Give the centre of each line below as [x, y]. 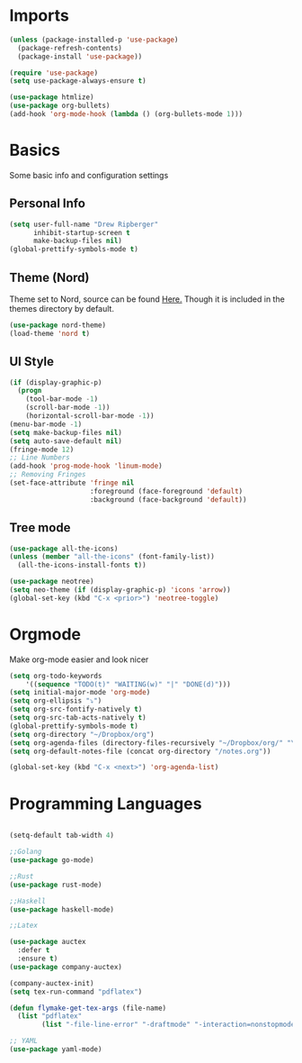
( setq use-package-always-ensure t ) [78, 81]
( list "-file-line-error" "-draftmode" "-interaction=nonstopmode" [170, 1025]
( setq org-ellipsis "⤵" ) [56, 701]
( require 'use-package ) [54, 73]
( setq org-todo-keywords [56, 676]
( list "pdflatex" [50, 1016]
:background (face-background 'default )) [168, 500]
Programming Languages [106, 804]
